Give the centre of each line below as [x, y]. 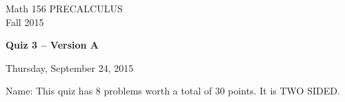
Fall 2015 [25, 22]
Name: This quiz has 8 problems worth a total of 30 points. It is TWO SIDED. [173, 91]
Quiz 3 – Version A [52, 45]
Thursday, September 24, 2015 [70, 67]
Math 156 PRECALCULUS [64, 8]
